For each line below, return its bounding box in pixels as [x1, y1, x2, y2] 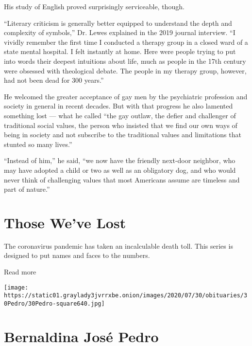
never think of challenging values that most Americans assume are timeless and [4, 174, 240, 184]
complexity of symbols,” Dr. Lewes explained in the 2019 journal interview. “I [4, 27, 235, 37]
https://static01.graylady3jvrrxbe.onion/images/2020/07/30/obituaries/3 [4, 292, 248, 299]
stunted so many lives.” [4, 139, 72, 149]
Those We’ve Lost [4, 212, 126, 232]
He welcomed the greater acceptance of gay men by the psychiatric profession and [4, 91, 248, 101]
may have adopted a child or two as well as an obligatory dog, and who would [4, 164, 236, 175]
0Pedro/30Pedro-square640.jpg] [4, 300, 105, 307]
